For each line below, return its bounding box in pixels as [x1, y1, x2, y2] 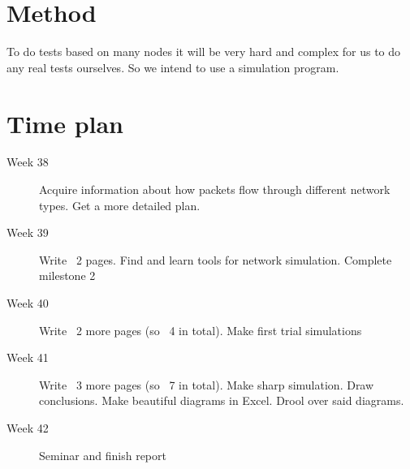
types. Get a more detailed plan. [39, 196, 201, 213]
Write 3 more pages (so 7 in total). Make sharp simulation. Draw [39, 376, 374, 393]
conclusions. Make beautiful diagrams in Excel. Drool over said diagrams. [39, 392, 404, 409]
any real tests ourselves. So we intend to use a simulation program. [6, 58, 339, 75]
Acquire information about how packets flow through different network [39, 181, 391, 198]
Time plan [6, 106, 124, 140]
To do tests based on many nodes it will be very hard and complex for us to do [6, 43, 401, 60]
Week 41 [6, 349, 49, 366]
